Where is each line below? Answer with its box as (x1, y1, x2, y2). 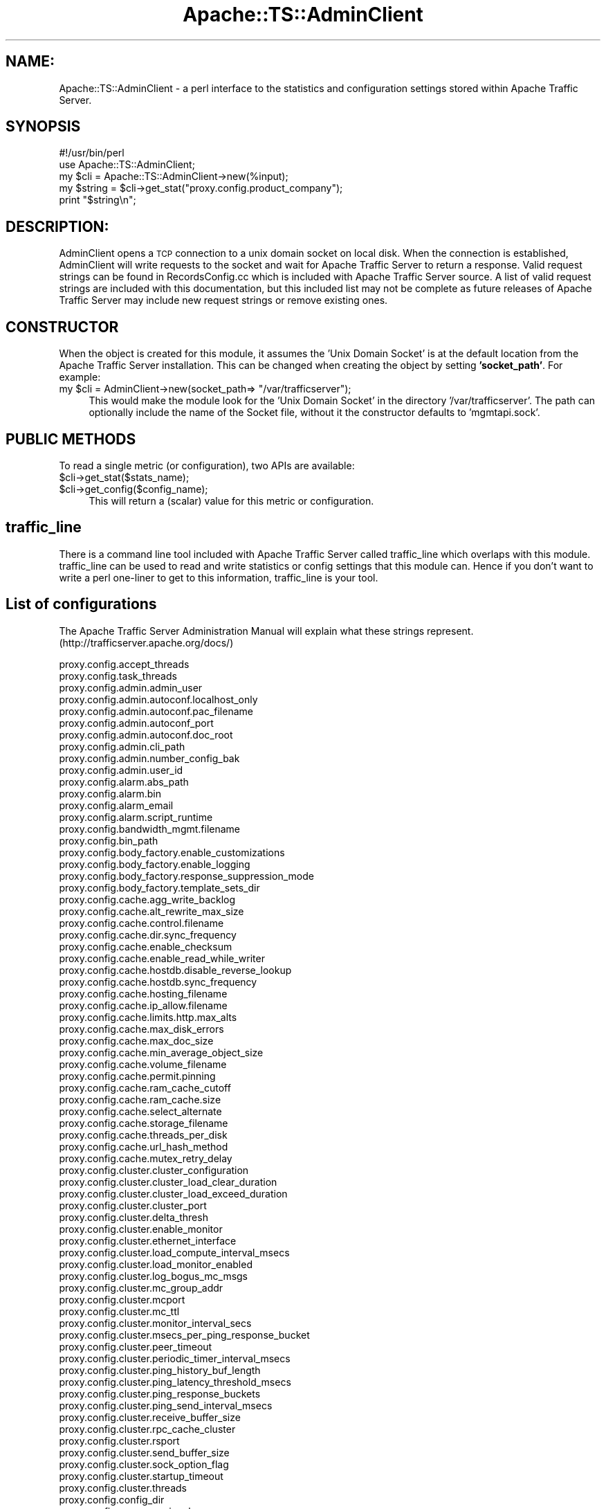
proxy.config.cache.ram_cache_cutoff (59, 1081, 231, 1094)
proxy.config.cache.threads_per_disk (59, 1128, 228, 1141)
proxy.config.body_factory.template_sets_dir (59, 881, 260, 894)
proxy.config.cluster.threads (59, 1481, 187, 1494)
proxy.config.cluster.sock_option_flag (59, 1458, 229, 1470)
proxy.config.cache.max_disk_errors (59, 1022, 224, 1035)
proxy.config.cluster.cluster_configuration (59, 1164, 249, 1176)
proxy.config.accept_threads (59, 658, 190, 670)
